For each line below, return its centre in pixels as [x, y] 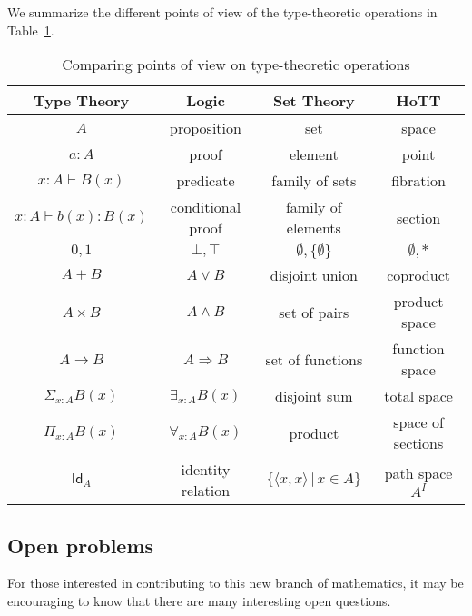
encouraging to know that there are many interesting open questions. [199, 600]
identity [206, 470]
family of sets [314, 181]
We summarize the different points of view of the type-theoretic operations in [222, 12]
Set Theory [314, 101]
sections [418, 443]
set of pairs [314, 312]
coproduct [418, 275]
